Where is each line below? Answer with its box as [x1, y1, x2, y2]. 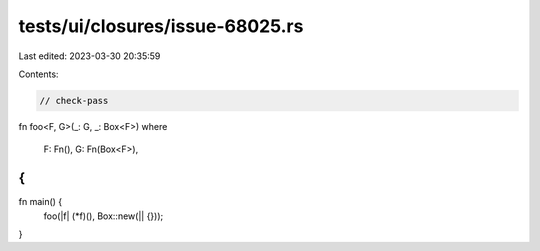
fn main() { [18, 196, 63, 208]
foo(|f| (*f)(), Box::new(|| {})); [43, 210, 164, 222]
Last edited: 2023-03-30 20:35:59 [18, 50, 161, 62]
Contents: [18, 68, 59, 80]
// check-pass [39, 95, 109, 106]
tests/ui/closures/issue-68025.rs [18, 15, 304, 37]
